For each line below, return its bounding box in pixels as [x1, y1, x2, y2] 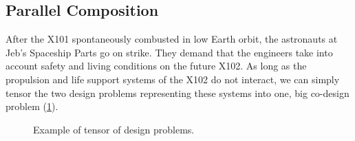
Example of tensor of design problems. [33, 122, 195, 136]
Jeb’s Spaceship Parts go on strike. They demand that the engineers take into [6, 45, 333, 59]
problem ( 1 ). [6, 99, 58, 113]
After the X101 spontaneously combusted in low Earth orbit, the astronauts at [6, 32, 338, 46]
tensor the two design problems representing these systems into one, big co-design [6, 85, 349, 100]
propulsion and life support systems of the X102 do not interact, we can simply [6, 72, 340, 86]
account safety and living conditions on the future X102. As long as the [6, 58, 307, 73]
